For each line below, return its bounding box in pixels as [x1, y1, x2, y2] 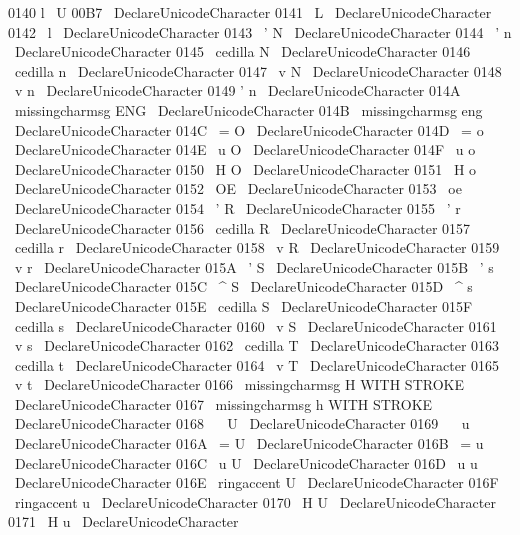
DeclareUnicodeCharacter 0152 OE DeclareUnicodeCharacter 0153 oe [14, 178, 462, 199]
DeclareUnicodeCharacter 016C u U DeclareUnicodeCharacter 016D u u [14, 452, 478, 473]
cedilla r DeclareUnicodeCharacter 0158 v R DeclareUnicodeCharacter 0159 [14, 237, 500, 258]
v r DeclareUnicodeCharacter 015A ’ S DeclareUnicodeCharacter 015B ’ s [14, 256, 494, 277]
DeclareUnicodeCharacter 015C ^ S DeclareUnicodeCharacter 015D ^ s [14, 276, 473, 297]
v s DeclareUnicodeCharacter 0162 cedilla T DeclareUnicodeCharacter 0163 [14, 335, 500, 356]
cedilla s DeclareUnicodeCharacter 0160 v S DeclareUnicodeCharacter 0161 [14, 315, 497, 336]
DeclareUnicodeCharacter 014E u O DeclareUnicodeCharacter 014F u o [14, 139, 476, 160]
